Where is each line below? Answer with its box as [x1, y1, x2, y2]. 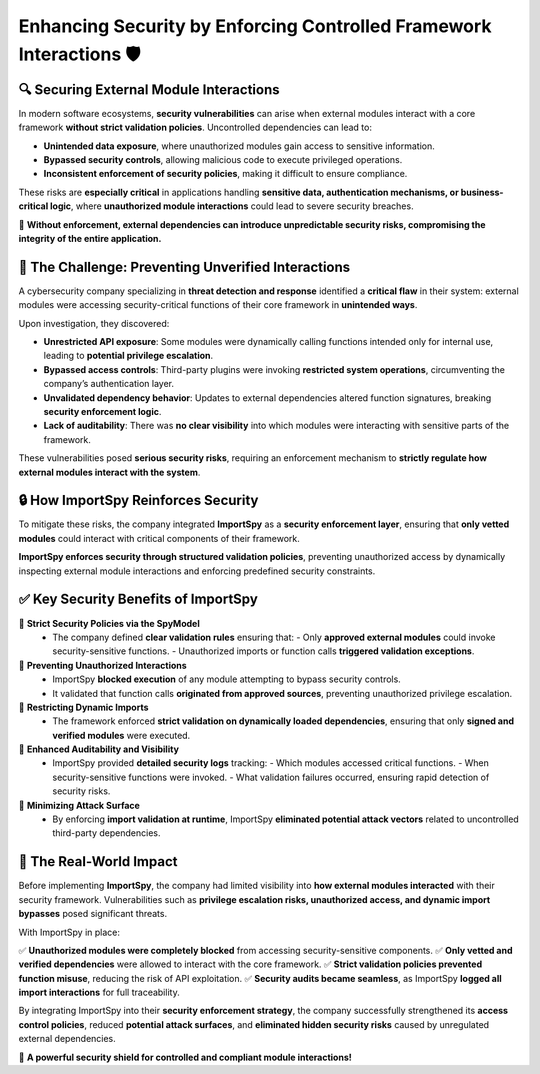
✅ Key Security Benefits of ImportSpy [18, 591, 259, 608]
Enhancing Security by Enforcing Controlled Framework [18, 15, 492, 37]
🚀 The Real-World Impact [18, 853, 178, 870]
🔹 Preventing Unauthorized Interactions [18, 659, 187, 671]
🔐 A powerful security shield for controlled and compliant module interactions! [18, 1051, 352, 1063]
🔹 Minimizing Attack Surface [18, 799, 140, 811]
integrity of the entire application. [18, 232, 162, 244]
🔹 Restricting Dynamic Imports [18, 701, 149, 713]
